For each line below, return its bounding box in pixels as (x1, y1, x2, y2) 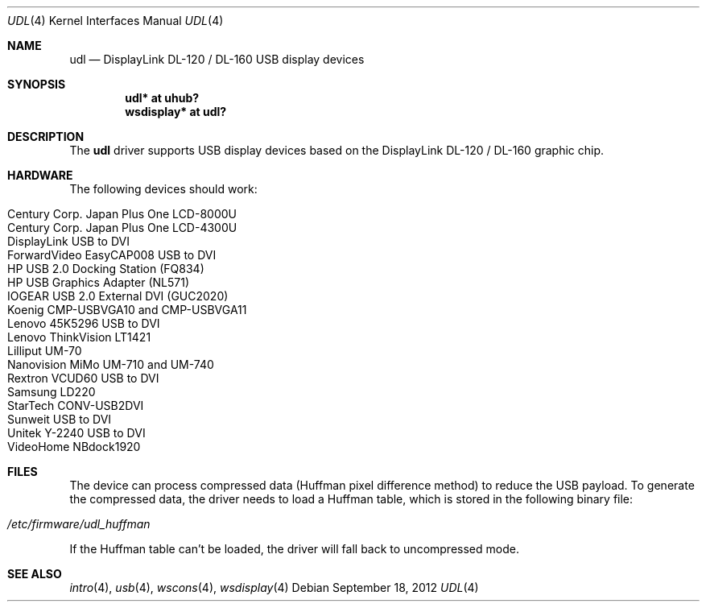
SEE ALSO (7, 567, 62, 581)
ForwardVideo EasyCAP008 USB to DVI (7, 248, 217, 262)
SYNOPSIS (7, 77, 66, 91)
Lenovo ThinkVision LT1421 (7, 330, 151, 344)
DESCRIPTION (7, 130, 85, 143)
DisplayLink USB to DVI (7, 234, 130, 248)
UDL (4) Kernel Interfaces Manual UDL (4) (7, 14, 224, 27)
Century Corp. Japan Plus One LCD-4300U (7, 221, 237, 234)
